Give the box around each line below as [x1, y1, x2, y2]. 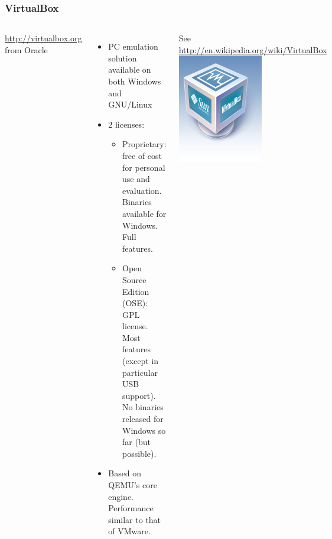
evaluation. [122, 184, 162, 196]
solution [108, 51, 137, 64]
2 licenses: [108, 118, 145, 130]
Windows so [122, 424, 166, 436]
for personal [122, 161, 165, 173]
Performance [108, 502, 154, 514]
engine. [108, 490, 134, 502]
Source [122, 273, 147, 285]
